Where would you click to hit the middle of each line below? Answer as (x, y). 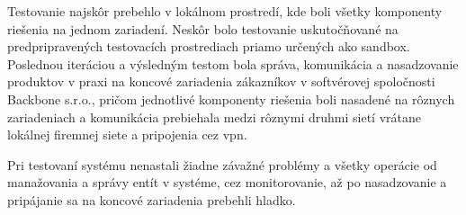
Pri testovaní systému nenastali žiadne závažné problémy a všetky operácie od (222, 164)
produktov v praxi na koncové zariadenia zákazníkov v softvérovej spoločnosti (221, 81)
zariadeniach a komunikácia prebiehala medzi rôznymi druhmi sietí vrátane (214, 116)
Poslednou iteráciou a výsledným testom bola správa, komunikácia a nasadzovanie (233, 63)
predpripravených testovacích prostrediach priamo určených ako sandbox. (209, 46)
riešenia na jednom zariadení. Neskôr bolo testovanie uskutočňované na (203, 28)
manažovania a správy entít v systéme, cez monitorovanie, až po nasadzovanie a (227, 182)
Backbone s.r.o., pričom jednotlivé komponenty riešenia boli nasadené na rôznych (231, 99)
